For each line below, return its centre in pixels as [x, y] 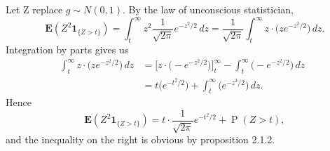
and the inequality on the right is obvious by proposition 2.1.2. [140, 139]
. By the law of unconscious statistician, [208, 9]
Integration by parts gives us [67, 49]
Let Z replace [34, 9]
